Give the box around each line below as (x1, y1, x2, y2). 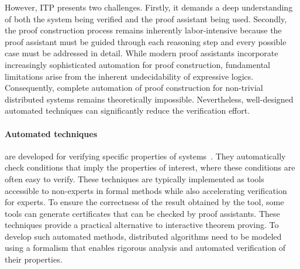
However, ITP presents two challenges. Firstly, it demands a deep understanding (5, 1, 293, 13)
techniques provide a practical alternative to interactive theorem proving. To (5, 219, 279, 231)
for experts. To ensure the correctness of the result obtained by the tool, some (5, 196, 284, 208)
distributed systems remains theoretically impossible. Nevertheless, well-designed (5, 93, 294, 105)
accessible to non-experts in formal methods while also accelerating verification (5, 184, 287, 196)
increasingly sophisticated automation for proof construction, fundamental (5, 58, 270, 70)
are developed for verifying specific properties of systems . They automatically (5, 149, 286, 162)
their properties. (5, 253, 63, 265)
